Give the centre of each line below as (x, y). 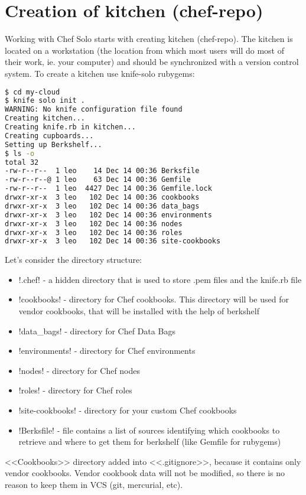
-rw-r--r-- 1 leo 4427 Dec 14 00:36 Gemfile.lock (108, 189)
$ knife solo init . (45, 101)
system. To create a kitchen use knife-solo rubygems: (100, 73)
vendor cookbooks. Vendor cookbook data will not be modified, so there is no (145, 473)
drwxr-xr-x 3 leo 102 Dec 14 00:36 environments (108, 215)
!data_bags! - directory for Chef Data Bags (97, 330)
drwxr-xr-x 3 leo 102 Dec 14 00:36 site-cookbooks (113, 241)
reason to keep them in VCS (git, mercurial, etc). (94, 484)
